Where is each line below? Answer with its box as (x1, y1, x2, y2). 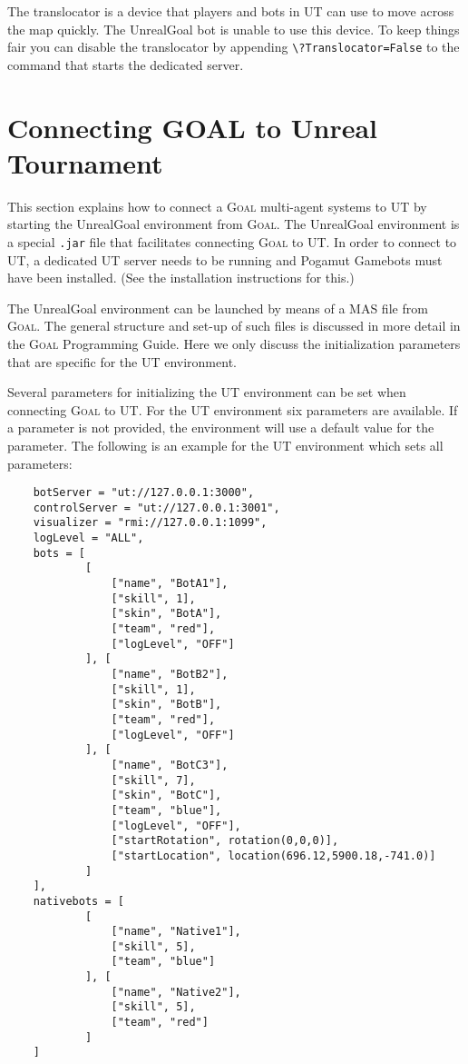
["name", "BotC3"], (111, 758, 229, 771)
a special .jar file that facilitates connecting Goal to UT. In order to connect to (7, 232, 457, 251)
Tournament (7, 144, 163, 181)
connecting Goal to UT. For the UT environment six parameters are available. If (7, 400, 458, 419)
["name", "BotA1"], (111, 577, 229, 591)
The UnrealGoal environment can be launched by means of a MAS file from (7, 298, 428, 317)
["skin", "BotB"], (111, 698, 222, 711)
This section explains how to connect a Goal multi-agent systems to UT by (7, 196, 427, 215)
